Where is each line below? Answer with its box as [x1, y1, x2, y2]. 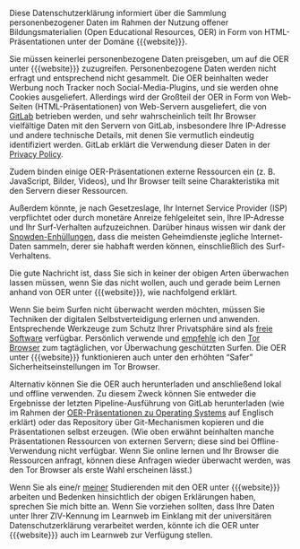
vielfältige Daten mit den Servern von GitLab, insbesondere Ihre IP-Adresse [9, 120, 287, 131]
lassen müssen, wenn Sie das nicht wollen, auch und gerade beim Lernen [9, 277, 281, 288]
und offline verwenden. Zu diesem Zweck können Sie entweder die [9, 388, 257, 398]
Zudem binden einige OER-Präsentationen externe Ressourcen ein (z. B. [9, 166, 276, 177]
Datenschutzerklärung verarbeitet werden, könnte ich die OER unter [9, 520, 260, 530]
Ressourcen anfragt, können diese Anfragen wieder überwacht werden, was [9, 455, 291, 466]
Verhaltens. [9, 250, 52, 261]
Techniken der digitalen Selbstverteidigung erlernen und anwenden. [9, 314, 261, 324]
